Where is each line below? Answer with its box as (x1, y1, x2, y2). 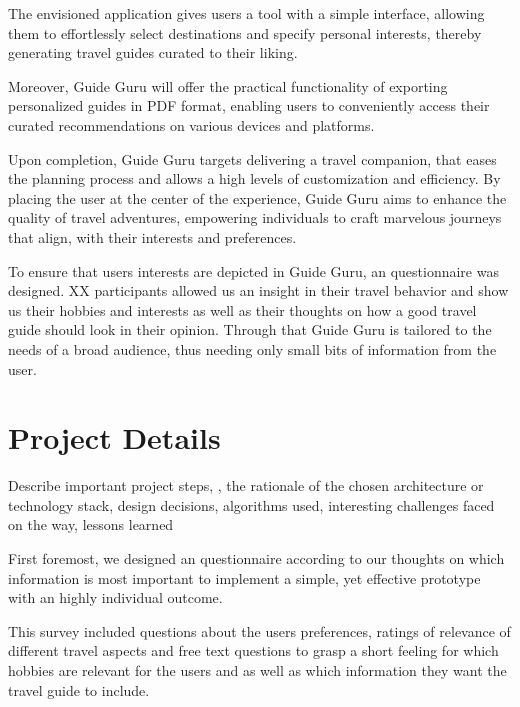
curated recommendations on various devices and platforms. (8, 114, 375, 135)
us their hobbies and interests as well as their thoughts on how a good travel (8, 299, 477, 320)
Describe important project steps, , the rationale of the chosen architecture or (8, 475, 484, 496)
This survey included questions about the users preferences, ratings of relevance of (8, 620, 511, 641)
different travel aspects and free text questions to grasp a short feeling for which (8, 640, 499, 661)
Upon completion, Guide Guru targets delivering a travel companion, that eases (8, 148, 497, 169)
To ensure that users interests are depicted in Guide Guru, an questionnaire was (8, 260, 499, 281)
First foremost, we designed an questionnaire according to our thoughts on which (8, 548, 505, 568)
